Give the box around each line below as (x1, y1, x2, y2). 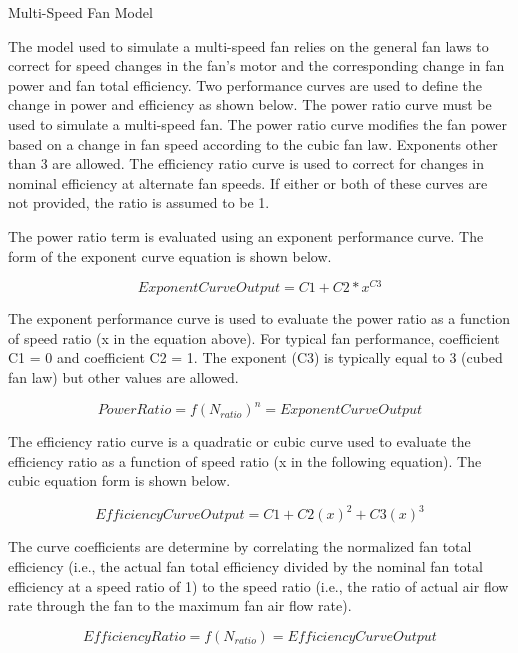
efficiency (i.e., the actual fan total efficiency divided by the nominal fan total (8, 555, 483, 576)
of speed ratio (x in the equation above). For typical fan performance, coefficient (8, 327, 500, 348)
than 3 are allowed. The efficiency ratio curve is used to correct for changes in (8, 153, 485, 174)
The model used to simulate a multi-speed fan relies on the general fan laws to (8, 35, 489, 56)
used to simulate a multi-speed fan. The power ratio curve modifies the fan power (8, 113, 507, 134)
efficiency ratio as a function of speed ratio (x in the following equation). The (8, 450, 482, 471)
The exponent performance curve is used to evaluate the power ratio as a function (8, 308, 511, 329)
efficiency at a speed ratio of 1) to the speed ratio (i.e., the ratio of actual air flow (8, 575, 509, 596)
